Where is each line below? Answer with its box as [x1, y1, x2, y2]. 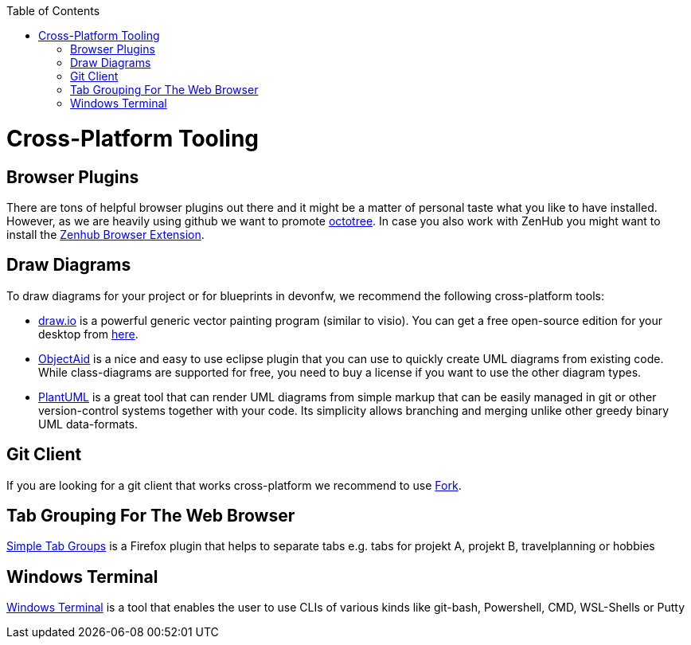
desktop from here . [38, 326, 139, 341]
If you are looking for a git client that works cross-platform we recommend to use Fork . [6, 478, 462, 492]
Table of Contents [6, 4, 100, 18]
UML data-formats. [38, 416, 138, 431]
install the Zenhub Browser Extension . [6, 227, 205, 241]
